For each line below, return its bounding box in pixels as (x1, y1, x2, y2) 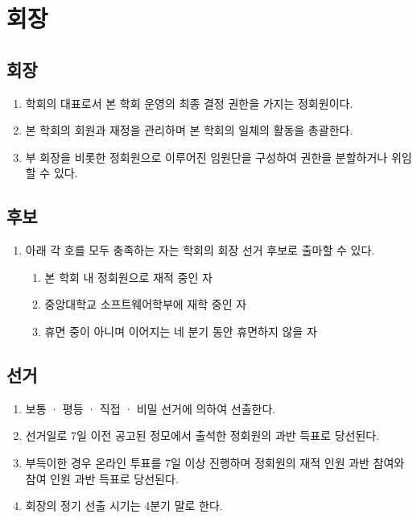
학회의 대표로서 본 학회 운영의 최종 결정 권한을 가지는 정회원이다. (25, 94, 353, 111)
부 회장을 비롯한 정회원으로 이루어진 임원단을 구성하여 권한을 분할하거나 (25, 148, 388, 165)
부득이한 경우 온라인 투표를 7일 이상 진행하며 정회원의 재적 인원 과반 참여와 (25, 454, 405, 470)
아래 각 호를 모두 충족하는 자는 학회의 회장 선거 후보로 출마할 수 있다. (25, 242, 375, 259)
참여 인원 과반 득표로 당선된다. (25, 470, 179, 487)
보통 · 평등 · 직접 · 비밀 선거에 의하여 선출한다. (25, 400, 276, 416)
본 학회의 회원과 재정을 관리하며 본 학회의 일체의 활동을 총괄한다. (25, 122, 353, 139)
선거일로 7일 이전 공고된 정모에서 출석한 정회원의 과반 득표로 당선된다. (25, 427, 380, 444)
